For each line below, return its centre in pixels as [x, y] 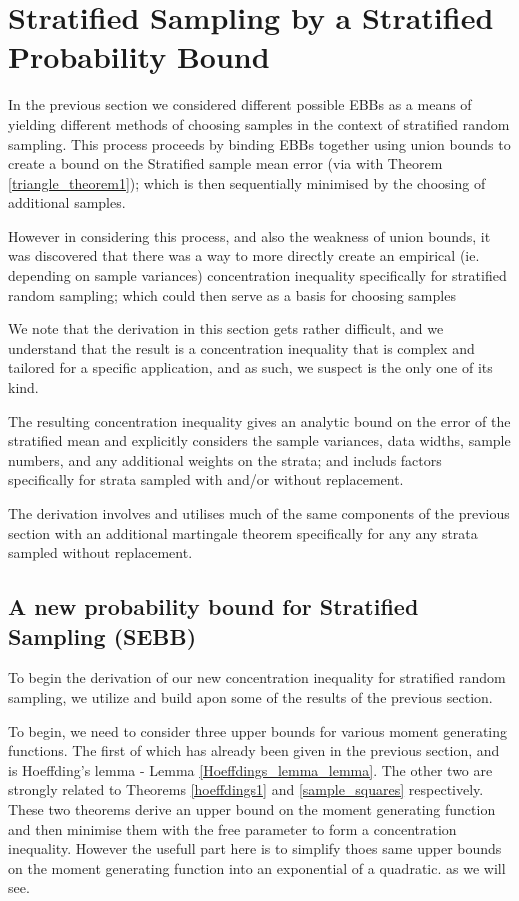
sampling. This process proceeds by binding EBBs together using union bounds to [259, 143]
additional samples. [67, 202]
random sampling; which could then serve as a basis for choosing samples [232, 294]
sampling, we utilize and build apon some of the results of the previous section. [250, 696]
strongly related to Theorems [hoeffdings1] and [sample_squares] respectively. [246, 789]
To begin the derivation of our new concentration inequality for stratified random [257, 677]
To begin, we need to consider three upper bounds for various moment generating [258, 730]
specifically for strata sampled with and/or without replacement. [206, 479]
